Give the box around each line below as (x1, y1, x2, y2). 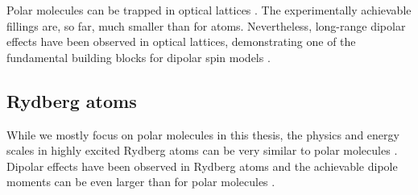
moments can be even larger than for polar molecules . (6, 173, 275, 190)
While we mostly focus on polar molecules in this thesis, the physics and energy (6, 126, 399, 143)
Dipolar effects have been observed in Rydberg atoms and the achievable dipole (6, 157, 398, 174)
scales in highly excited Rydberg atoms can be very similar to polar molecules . (6, 142, 398, 159)
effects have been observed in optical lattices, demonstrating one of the (6, 33, 356, 50)
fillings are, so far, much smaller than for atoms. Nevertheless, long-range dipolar (6, 17, 406, 34)
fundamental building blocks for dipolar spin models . (6, 48, 271, 65)
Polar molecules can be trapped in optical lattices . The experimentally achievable (6, 2, 412, 18)
